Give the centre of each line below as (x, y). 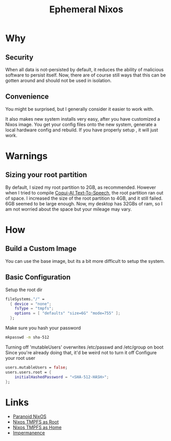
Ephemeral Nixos (86, 9)
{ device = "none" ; (31, 304)
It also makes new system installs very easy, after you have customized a (83, 119)
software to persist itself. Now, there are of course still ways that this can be (85, 75)
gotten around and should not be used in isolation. (59, 80)
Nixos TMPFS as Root (36, 422)
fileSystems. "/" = (25, 299)
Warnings (26, 156)
